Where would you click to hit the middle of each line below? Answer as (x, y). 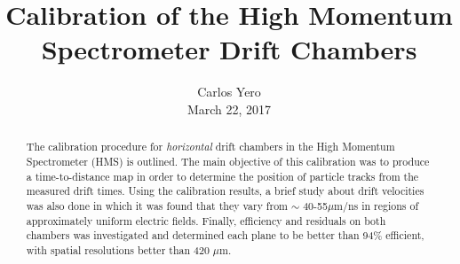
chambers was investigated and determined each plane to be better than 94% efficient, (225, 235)
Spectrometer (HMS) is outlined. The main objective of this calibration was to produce (228, 161)
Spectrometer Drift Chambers (229, 49)
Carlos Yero (229, 92)
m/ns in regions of (377, 205)
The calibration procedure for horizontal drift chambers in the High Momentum (210, 147)
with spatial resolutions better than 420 (118, 249)
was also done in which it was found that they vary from (157, 205)
